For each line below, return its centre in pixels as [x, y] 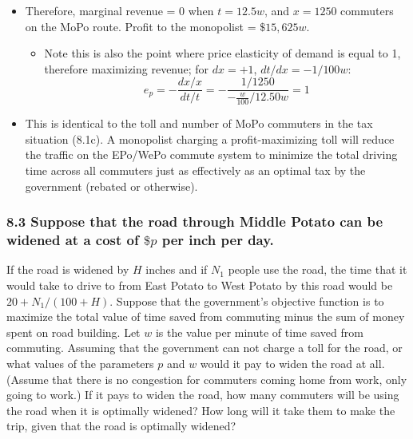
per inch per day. [218, 240]
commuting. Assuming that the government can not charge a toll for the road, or [205, 348]
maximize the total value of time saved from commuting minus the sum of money [206, 316]
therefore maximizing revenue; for [127, 68]
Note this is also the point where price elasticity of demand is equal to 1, [222, 53]
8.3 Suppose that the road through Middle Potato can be [195, 221]
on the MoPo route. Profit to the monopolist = [141, 26]
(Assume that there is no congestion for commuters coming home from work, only [207, 379]
